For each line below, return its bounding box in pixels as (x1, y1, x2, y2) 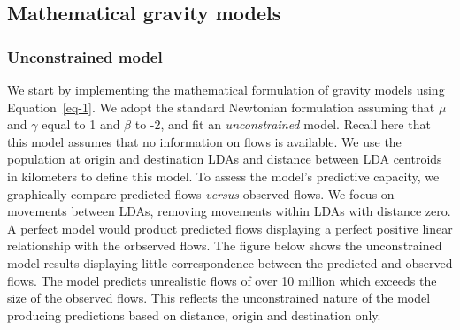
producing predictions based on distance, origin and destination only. (7, 305, 381, 324)
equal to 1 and (42, 115, 120, 134)
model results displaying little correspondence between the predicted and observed (7, 253, 453, 272)
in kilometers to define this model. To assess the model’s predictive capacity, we (7, 166, 440, 185)
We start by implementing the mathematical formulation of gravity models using (7, 81, 445, 98)
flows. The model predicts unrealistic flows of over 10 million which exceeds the (7, 271, 437, 289)
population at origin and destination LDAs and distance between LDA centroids (7, 150, 442, 168)
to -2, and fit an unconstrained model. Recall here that (134, 115, 431, 134)
